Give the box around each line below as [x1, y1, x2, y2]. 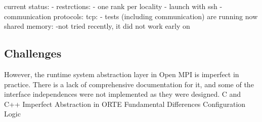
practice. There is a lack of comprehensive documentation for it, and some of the [4, 79, 254, 89]
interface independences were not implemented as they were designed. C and [4, 89, 241, 99]
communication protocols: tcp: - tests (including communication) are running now [4, 11, 258, 21]
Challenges [4, 45, 62, 61]
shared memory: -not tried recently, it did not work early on [4, 21, 190, 31]
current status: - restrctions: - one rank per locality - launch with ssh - [4, 1, 223, 11]
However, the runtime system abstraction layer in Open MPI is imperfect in [4, 69, 239, 79]
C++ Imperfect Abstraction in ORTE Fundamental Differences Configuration [4, 98, 246, 109]
